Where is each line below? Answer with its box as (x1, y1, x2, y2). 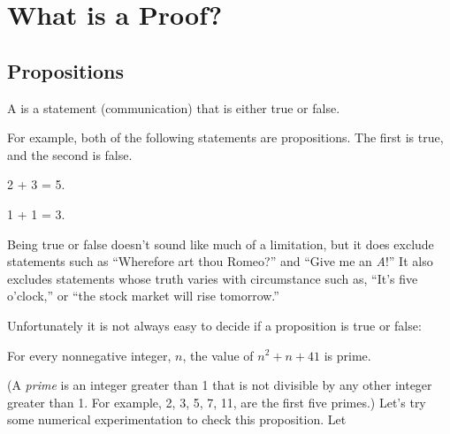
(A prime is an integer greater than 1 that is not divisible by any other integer (7, 376, 432, 394)
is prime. (324, 346, 371, 364)
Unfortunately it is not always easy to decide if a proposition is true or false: (7, 316, 422, 334)
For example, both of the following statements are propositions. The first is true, (7, 128, 444, 147)
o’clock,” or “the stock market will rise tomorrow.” (7, 286, 279, 305)
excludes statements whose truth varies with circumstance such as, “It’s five (7, 269, 418, 287)
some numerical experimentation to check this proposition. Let (7, 410, 347, 429)
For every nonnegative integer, (7, 346, 172, 364)
